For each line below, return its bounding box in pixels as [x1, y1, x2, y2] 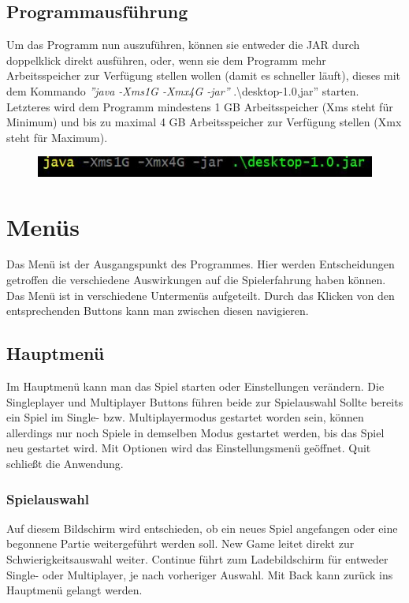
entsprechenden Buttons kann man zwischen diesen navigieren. [6, 302, 309, 319]
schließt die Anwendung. [6, 455, 124, 472]
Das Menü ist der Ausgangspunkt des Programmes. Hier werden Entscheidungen [6, 256, 395, 272]
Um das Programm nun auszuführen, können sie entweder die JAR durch [6, 36, 360, 53]
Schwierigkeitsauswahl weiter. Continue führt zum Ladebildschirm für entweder [6, 551, 389, 567]
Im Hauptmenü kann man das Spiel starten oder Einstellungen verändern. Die [6, 378, 385, 395]
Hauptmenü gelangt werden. [6, 582, 143, 598]
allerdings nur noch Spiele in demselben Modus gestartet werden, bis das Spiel [6, 424, 385, 440]
